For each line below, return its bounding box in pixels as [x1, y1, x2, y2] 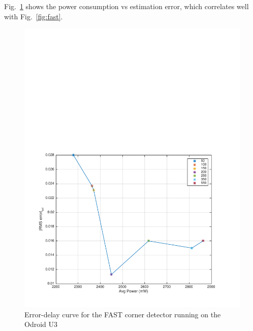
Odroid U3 [24, 319, 58, 329]
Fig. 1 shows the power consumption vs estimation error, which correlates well [4, 1, 249, 11]
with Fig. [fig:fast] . [4, 11, 63, 21]
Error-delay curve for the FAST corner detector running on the [24, 309, 221, 319]
